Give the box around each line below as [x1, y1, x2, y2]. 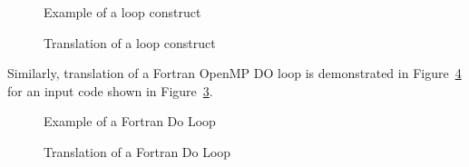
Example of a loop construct [44, 3, 201, 21]
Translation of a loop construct [44, 33, 216, 52]
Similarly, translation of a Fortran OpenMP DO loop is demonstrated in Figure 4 [7, 64, 462, 83]
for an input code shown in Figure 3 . [7, 81, 213, 100]
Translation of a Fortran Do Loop [44, 142, 231, 161]
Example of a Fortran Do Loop [44, 112, 216, 131]
